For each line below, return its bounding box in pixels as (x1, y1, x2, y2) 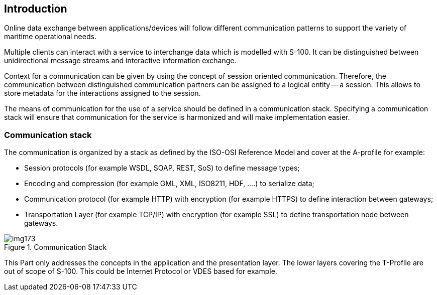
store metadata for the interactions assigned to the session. (4, 89, 201, 98)
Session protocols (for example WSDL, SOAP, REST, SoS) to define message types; (24, 164, 300, 173)
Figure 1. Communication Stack (4, 243, 107, 252)
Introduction (4, 3, 67, 15)
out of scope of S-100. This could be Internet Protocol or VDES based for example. (4, 267, 277, 276)
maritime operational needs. (4, 32, 96, 41)
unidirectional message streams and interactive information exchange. (4, 56, 237, 65)
